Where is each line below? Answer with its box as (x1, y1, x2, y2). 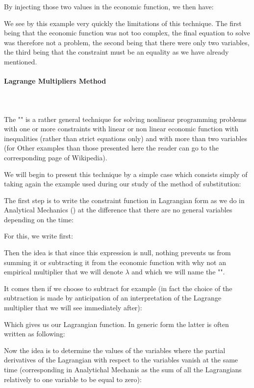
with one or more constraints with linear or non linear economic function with (4, 123, 238, 134)
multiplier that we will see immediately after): (4, 302, 142, 313)
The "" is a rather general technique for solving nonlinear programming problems (4, 114, 247, 124)
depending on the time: (4, 214, 74, 224)
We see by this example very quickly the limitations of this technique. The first (4, 18, 242, 28)
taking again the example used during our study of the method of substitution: (4, 179, 241, 189)
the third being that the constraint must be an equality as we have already (4, 47, 229, 57)
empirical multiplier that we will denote (4, 267, 123, 277)
